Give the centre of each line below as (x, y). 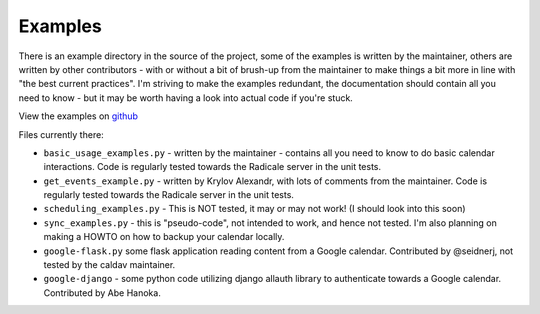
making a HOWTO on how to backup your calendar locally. (164, 237)
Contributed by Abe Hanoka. (102, 292)
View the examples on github (78, 116)
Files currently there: (61, 134)
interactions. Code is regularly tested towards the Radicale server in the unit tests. (212, 167)
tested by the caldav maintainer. (109, 265)
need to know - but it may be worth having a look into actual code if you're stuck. (186, 97)
